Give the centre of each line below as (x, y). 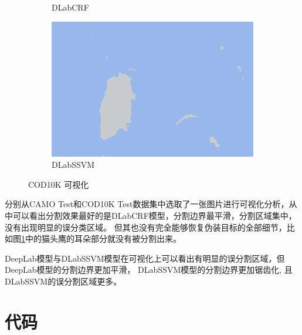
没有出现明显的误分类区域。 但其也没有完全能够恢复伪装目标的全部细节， (146, 227)
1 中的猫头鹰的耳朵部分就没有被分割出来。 (101, 238)
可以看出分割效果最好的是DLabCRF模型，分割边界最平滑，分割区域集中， (155, 216)
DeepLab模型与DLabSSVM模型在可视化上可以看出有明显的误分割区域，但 (145, 258)
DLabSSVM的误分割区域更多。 (63, 281)
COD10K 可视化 (59, 184)
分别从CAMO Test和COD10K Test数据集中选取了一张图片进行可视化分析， (147, 204)
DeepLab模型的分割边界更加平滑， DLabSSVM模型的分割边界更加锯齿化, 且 (149, 270)
